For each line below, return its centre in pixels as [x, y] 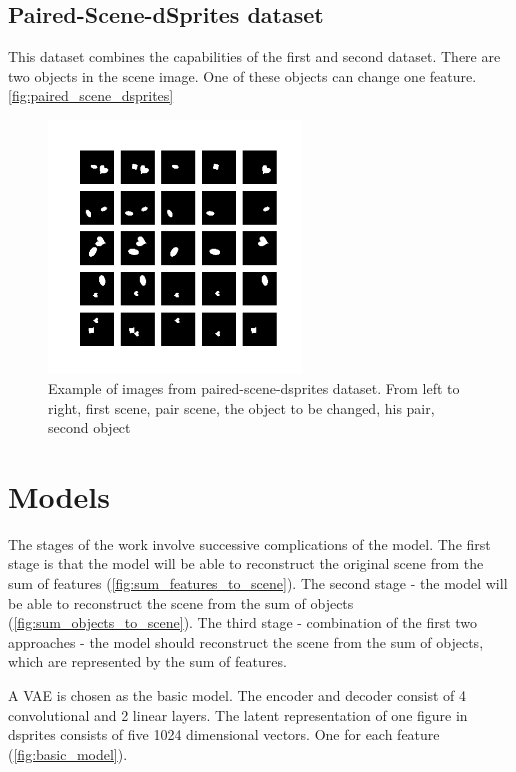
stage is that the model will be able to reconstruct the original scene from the [246, 563]
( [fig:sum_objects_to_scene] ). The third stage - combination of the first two [243, 622]
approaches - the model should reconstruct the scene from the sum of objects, [246, 641]
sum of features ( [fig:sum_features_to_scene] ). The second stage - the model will [258, 583]
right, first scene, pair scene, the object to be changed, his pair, [241, 407]
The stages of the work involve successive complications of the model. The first [249, 543]
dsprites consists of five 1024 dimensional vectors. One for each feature [224, 734]
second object [89, 427]
